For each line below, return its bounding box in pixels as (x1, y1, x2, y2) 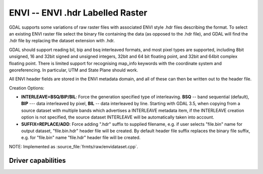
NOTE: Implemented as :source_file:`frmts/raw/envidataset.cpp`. (9, 143, 138, 149)
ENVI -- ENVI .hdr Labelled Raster (9, 7, 148, 18)
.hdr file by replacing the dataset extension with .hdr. (9, 38, 115, 44)
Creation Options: (9, 85, 45, 91)
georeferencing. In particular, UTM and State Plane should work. (9, 67, 138, 73)
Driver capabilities (9, 156, 66, 165)
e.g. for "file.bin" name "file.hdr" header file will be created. (21, 135, 141, 140)
